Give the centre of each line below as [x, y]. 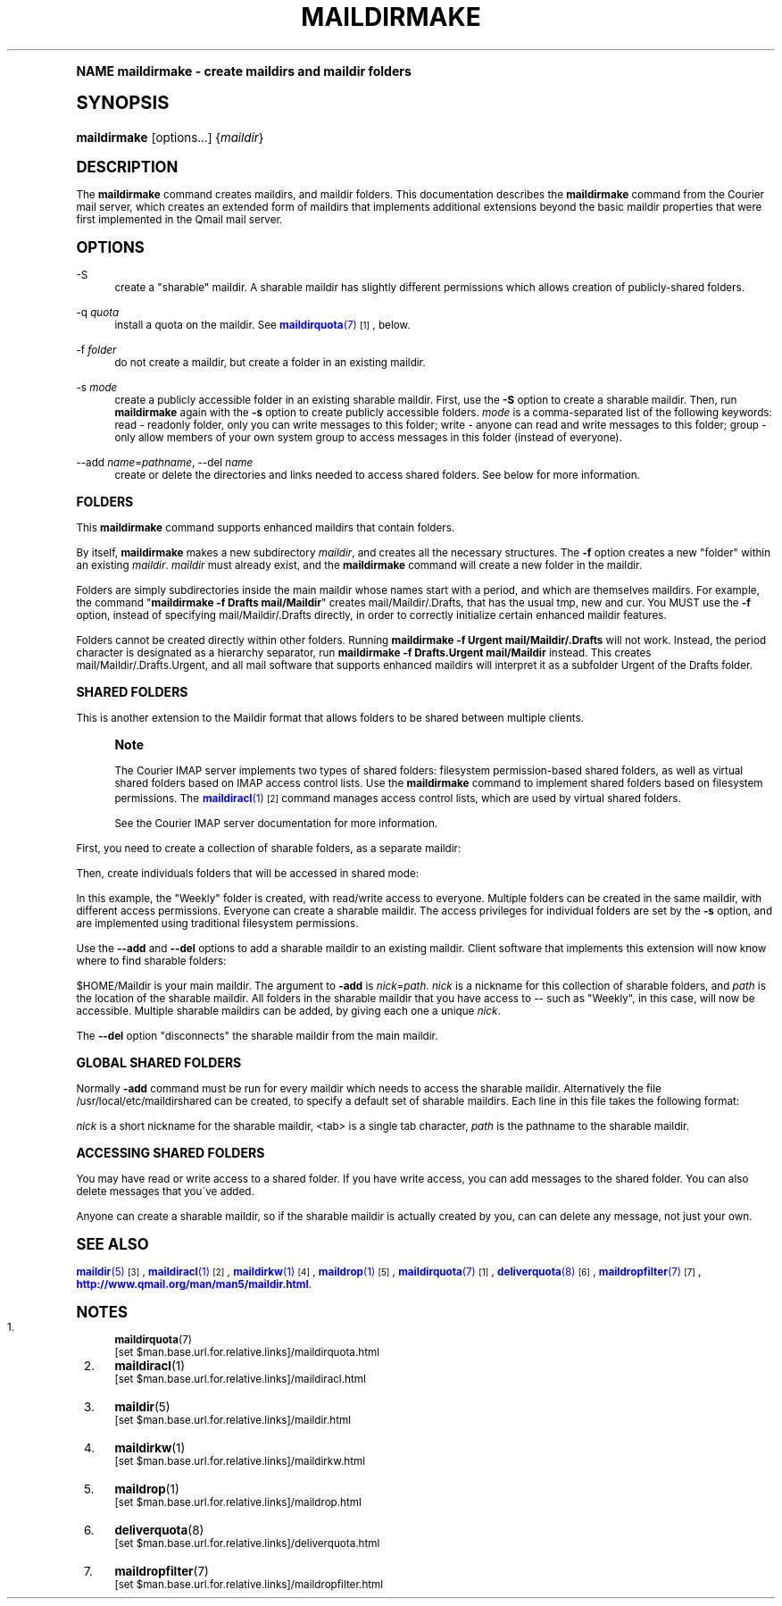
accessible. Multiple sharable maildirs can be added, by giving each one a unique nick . [288, 1011]
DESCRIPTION [127, 167]
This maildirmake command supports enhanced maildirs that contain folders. [266, 527]
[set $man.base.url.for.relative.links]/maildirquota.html [247, 1352]
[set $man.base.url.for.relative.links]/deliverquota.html [247, 1543]
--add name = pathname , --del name [165, 462]
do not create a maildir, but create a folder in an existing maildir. [270, 362]
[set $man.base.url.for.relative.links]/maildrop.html [238, 1502]
